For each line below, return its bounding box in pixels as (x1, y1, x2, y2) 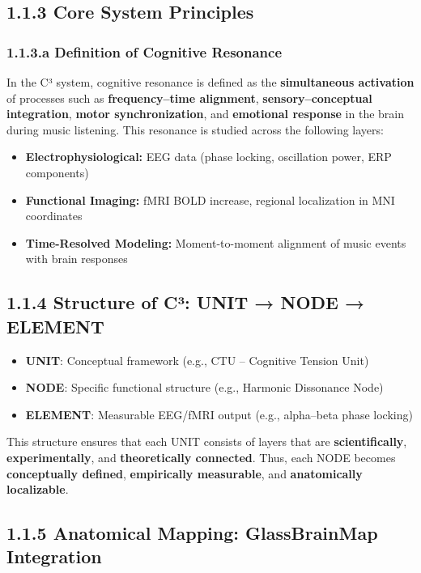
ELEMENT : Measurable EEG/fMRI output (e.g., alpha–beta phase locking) (25, 405, 413, 422)
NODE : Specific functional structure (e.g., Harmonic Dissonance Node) (25, 379, 384, 396)
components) (25, 163, 89, 180)
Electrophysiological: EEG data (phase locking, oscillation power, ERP (25, 148, 392, 165)
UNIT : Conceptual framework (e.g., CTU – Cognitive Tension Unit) (25, 351, 369, 368)
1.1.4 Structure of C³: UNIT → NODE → (6, 290, 365, 315)
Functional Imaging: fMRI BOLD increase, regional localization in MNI (25, 191, 395, 208)
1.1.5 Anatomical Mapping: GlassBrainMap (6, 520, 378, 545)
